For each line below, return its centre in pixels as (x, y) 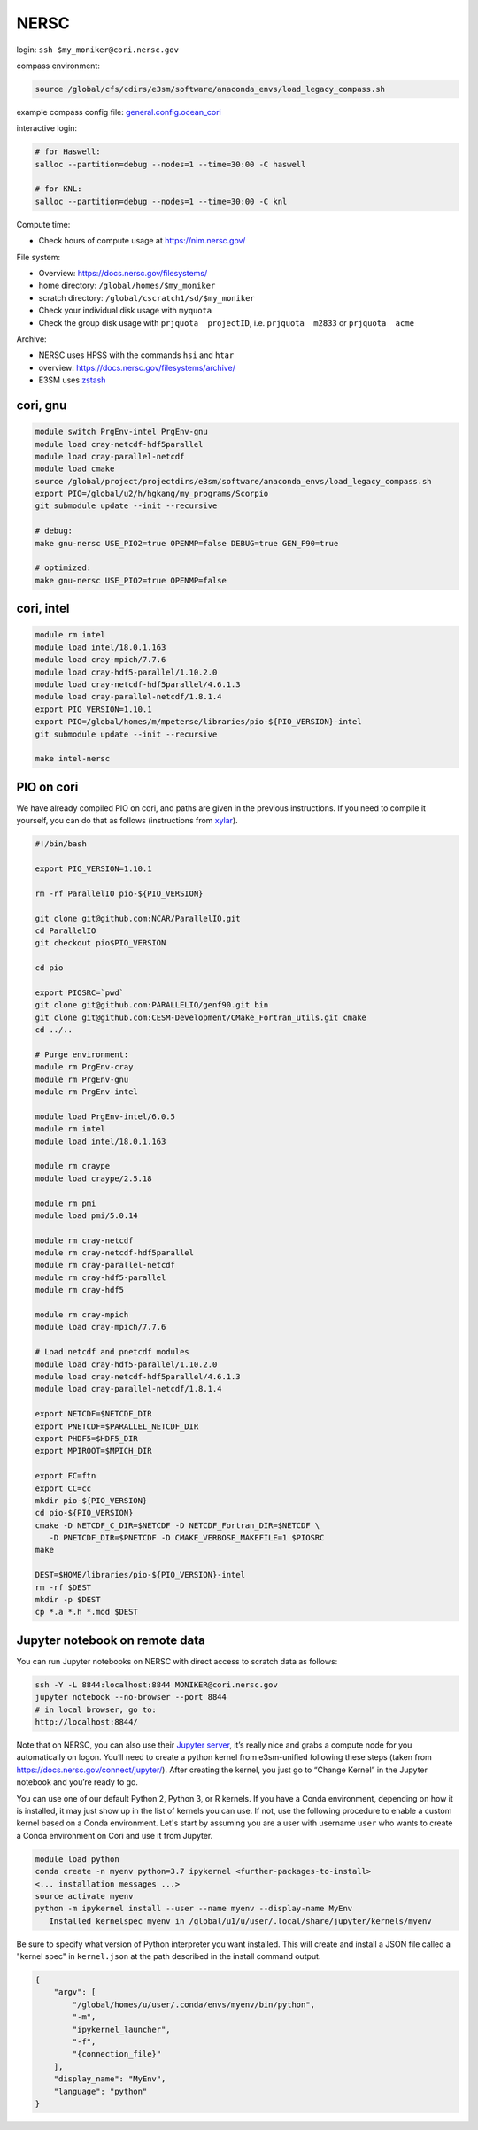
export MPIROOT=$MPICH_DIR (93, 1451)
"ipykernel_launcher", (122, 2029)
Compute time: (43, 224)
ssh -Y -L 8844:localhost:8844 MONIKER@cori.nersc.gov (156, 1685)
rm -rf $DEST (63, 1587)
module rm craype (73, 1166)
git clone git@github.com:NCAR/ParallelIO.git (138, 918)
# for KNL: (58, 189)
